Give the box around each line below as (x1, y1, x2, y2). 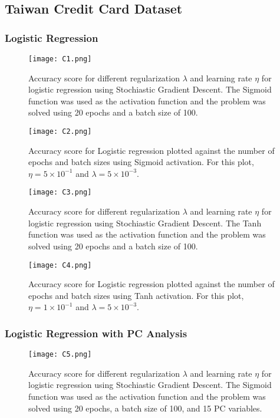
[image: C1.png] (28, 55, 92, 63)
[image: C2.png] (28, 127, 92, 136)
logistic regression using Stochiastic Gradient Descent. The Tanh (28, 216, 262, 229)
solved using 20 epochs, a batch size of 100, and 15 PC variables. (28, 401, 262, 414)
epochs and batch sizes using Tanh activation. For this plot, (28, 289, 244, 301)
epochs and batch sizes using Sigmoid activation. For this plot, (28, 156, 254, 168)
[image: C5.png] (28, 350, 92, 359)
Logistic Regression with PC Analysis (5, 325, 187, 340)
